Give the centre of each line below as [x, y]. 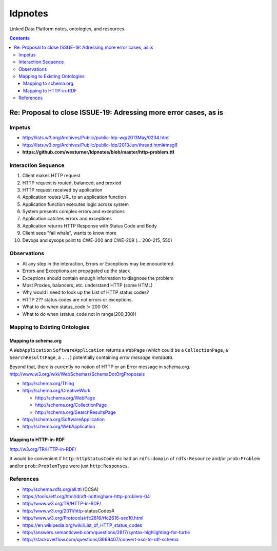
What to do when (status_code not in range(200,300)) [80, 314]
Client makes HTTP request [51, 176]
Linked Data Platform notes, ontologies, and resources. [67, 29]
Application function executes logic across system [76, 204]
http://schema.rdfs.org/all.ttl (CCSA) [61, 489]
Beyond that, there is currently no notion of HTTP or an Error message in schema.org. [100, 367]
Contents [20, 38]
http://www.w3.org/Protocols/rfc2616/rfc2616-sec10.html [83, 518]
